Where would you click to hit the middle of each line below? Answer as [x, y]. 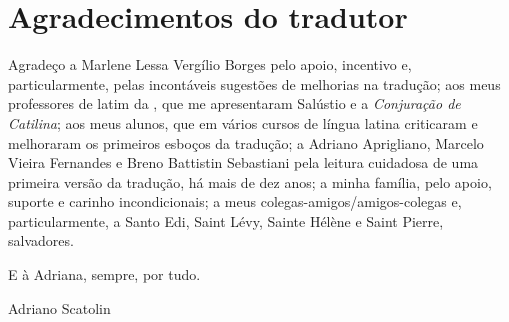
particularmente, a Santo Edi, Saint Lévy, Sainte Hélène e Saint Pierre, [226, 220]
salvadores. [41, 240]
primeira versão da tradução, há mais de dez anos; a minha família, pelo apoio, [250, 181]
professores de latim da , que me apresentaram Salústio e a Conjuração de [234, 103]
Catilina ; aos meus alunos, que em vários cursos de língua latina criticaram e [243, 122]
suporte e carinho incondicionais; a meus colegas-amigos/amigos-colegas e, [235, 201]
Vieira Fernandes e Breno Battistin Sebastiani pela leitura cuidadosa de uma [243, 162]
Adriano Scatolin [59, 307]
